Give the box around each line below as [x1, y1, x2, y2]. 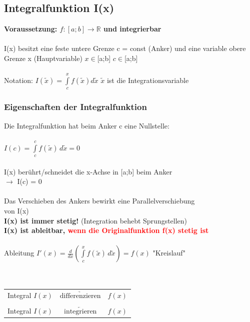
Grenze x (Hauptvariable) [4, 52, 82, 63]
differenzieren [59, 292, 101, 300]
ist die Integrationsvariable [106, 74, 189, 85]
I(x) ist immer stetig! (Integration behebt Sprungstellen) [4, 215, 187, 225]
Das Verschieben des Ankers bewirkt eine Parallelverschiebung [4, 195, 195, 206]
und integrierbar [103, 23, 161, 34]
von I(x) [4, 205, 29, 215]
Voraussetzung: [4, 23, 57, 34]
